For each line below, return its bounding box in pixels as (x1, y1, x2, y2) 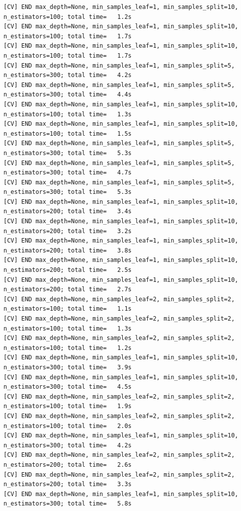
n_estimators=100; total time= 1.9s (3, 403, 132, 410)
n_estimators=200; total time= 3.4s (3, 208, 132, 215)
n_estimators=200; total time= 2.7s (3, 286, 132, 293)
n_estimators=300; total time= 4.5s (3, 383, 132, 391)
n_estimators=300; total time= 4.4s (3, 91, 132, 98)
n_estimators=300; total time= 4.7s (3, 169, 132, 176)
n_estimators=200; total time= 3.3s (3, 481, 132, 488)
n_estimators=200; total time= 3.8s (3, 247, 132, 254)
